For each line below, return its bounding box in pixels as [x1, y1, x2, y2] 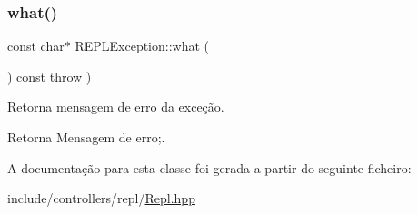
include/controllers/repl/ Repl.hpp [7, 189, 195, 208]
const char [7, 36, 65, 55]
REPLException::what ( [75, 36, 210, 55]
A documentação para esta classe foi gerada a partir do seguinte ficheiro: [7, 158, 412, 177]
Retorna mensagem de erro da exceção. [7, 97, 224, 116]
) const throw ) [7, 66, 92, 85]
